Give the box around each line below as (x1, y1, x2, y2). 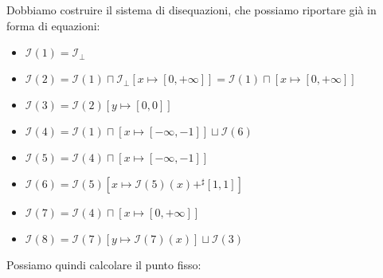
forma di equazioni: (6, 17, 100, 33)
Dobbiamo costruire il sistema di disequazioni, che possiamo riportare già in (6, 2, 377, 18)
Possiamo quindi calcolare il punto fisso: (6, 256, 201, 273)
